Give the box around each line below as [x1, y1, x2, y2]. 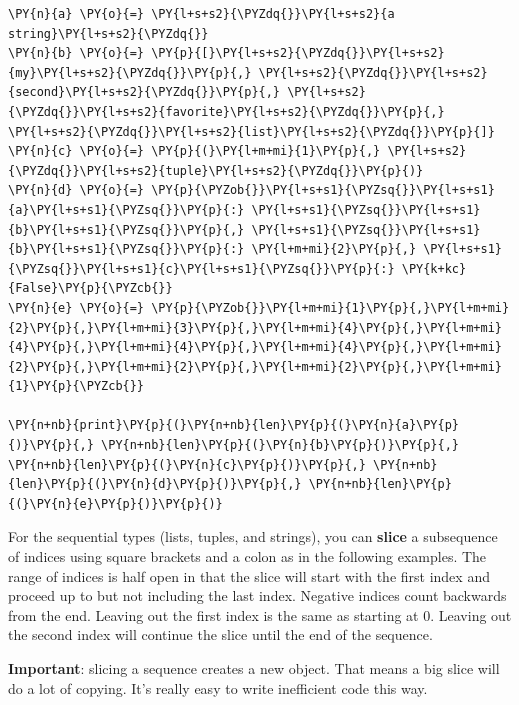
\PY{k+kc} [401, 261, 467, 276]
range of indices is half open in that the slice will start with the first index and [8, 565, 490, 586]
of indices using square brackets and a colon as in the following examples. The [8, 546, 487, 567]
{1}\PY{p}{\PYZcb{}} [8, 379, 145, 394]
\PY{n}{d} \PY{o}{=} [8, 183, 145, 198]
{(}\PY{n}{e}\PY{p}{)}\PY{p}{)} [8, 496, 223, 511]
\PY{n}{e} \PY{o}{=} [8, 300, 145, 315]
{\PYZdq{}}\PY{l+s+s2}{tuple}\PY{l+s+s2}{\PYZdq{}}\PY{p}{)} [8, 163, 424, 178]
